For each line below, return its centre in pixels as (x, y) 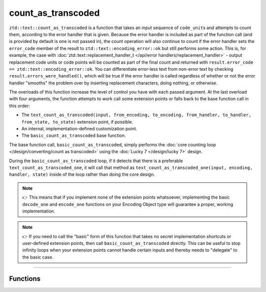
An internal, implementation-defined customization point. (79, 129)
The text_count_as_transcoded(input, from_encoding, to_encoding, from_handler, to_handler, (136, 115)
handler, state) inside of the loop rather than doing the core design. (82, 174)
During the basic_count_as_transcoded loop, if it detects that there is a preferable (96, 161)
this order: (20, 106)
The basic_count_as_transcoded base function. (74, 135)
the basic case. (38, 257)
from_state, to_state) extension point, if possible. (77, 122)
